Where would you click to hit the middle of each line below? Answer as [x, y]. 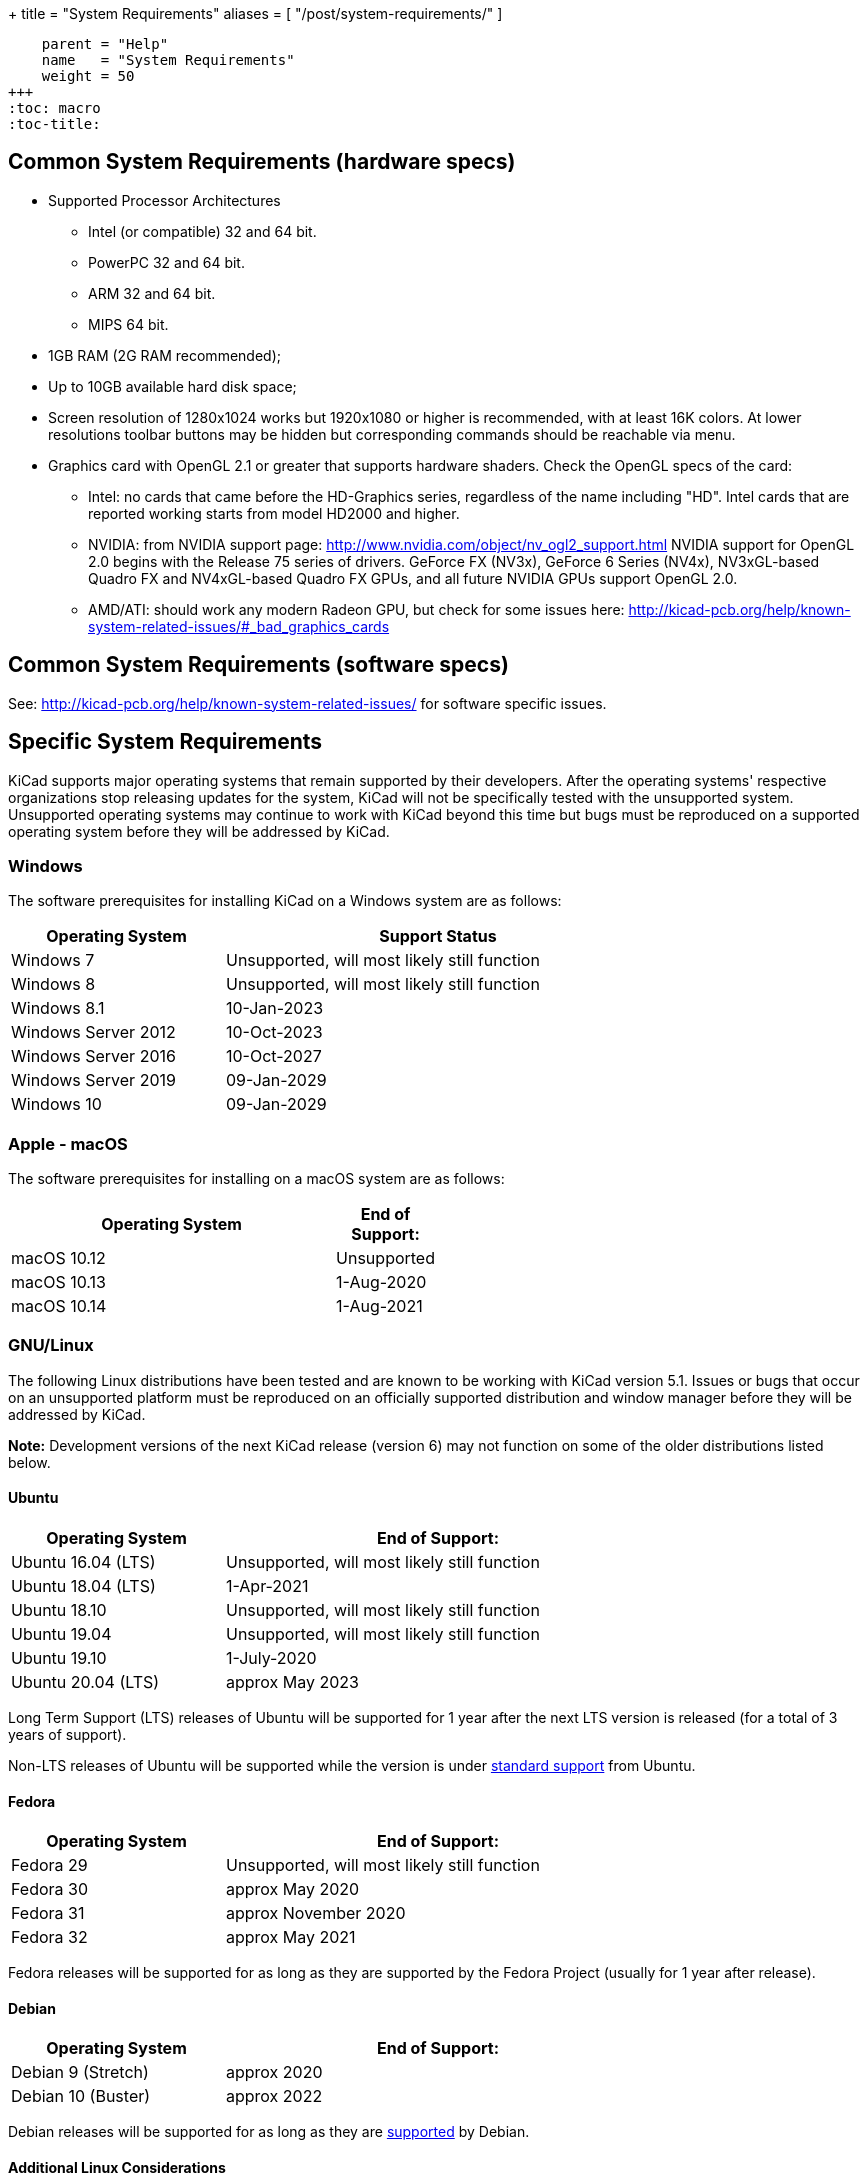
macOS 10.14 [59, 1306]
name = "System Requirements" [168, 60]
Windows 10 [56, 1104]
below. [29, 1462]
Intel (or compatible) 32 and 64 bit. [202, 231]
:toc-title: [54, 124]
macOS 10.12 [58, 1258]
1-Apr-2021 [267, 1586]
